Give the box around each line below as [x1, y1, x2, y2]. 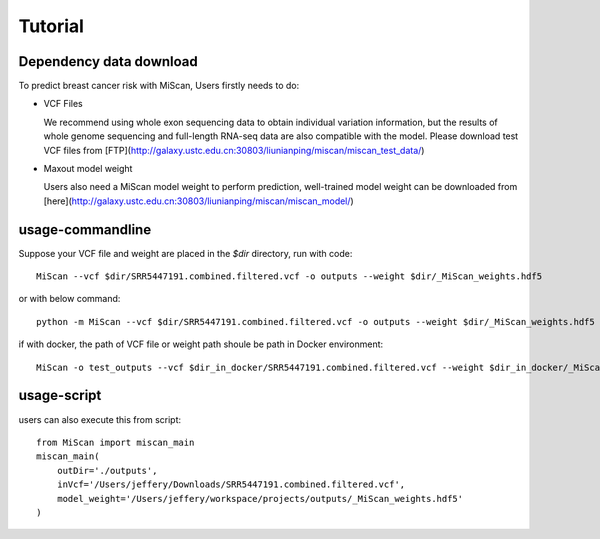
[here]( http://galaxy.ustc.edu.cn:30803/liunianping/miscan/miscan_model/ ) [43, 195, 354, 207]
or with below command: [18, 293, 121, 305]
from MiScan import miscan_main [36, 436, 195, 448]
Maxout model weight [43, 163, 133, 175]
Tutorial [18, 15, 85, 37]
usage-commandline [18, 221, 152, 238]
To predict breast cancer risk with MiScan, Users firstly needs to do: [18, 80, 300, 92]
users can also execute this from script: [18, 413, 182, 425]
